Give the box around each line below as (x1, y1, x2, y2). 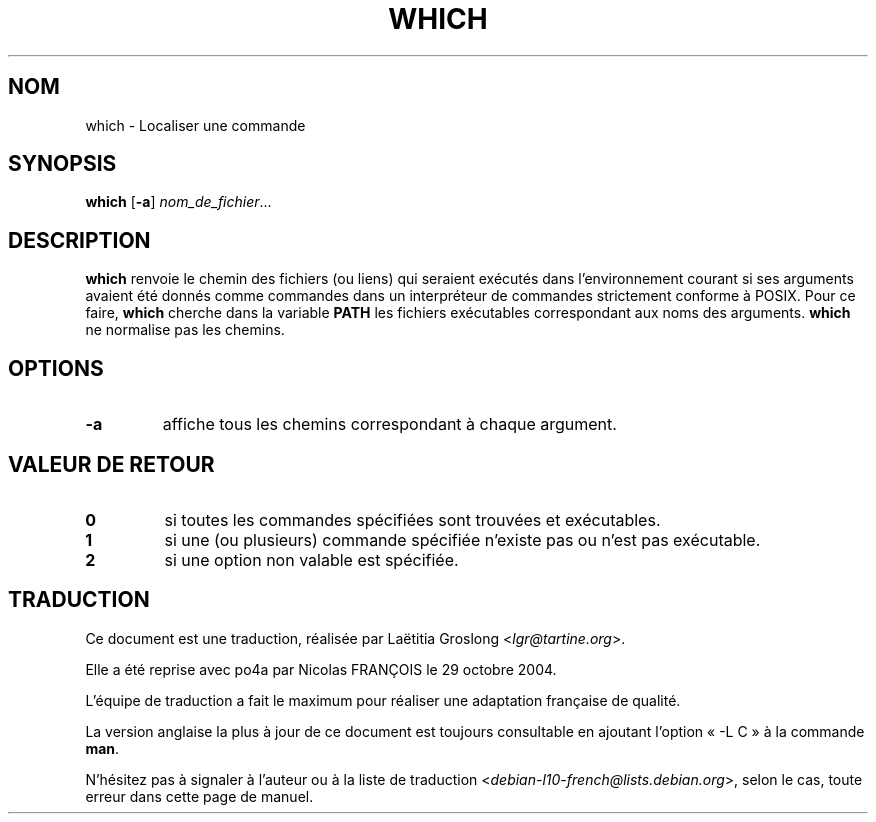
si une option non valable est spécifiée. (164, 549, 459, 570)
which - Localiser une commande (85, 116, 306, 134)
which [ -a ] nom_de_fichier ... (85, 193, 272, 211)
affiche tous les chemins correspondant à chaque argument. (162, 414, 617, 435)
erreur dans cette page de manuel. (85, 787, 314, 805)
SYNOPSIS (8, 151, 117, 177)
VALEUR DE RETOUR (8, 451, 215, 477)
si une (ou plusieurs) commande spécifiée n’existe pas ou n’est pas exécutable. (164, 529, 761, 550)
